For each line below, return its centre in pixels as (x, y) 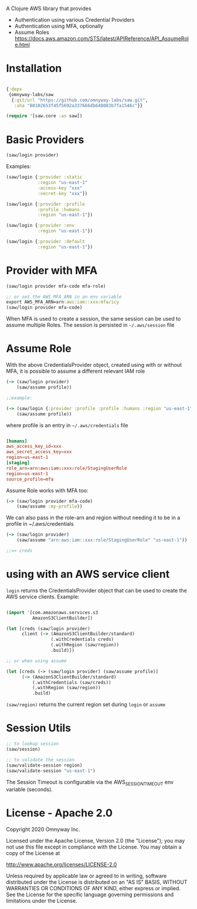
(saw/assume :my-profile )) (50, 506)
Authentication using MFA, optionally (59, 26)
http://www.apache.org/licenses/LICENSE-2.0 (62, 864)
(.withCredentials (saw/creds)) (72, 682)
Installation (34, 68)
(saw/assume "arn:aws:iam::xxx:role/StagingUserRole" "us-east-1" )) (102, 540)
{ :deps (14, 89)
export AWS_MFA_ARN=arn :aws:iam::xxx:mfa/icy (62, 302)
